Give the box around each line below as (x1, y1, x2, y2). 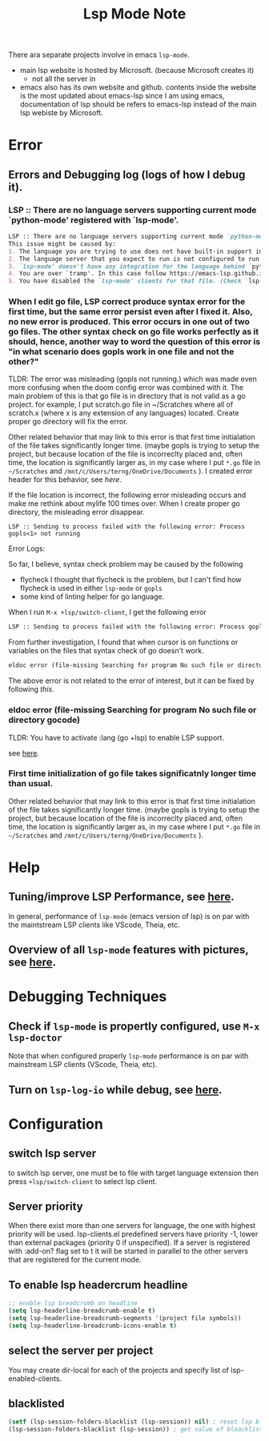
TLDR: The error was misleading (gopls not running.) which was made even (8, 374, 258, 384)
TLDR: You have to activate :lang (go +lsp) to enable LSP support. (8, 733, 225, 742)
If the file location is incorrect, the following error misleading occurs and (8, 490, 247, 500)
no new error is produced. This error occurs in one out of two (8, 316, 250, 327)
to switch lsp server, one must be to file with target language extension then (8, 1168, 259, 1178)
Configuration (8, 1114, 104, 1133)
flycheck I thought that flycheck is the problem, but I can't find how (19, 575, 242, 584)
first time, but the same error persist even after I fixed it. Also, (8, 306, 253, 317)
